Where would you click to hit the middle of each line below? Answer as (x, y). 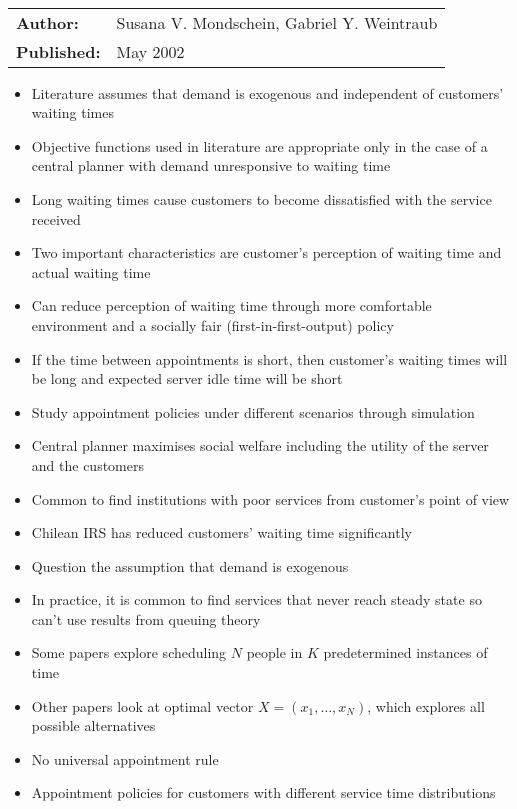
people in (274, 652)
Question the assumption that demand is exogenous (190, 565)
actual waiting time (91, 271)
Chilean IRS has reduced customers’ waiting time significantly (221, 532)
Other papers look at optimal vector (142, 705)
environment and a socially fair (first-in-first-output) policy (212, 324)
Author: (47, 22)
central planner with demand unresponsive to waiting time (211, 165)
